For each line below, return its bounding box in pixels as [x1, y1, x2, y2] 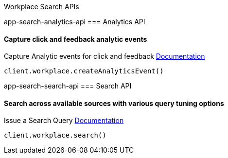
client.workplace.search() [4, 131, 106, 140]
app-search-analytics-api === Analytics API [4, 18, 145, 26]
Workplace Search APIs [4, 2, 79, 11]
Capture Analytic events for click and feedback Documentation [4, 52, 205, 61]
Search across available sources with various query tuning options [4, 99, 224, 107]
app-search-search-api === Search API [4, 82, 132, 90]
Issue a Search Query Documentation [4, 116, 124, 125]
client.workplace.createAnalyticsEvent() [4, 67, 164, 75]
